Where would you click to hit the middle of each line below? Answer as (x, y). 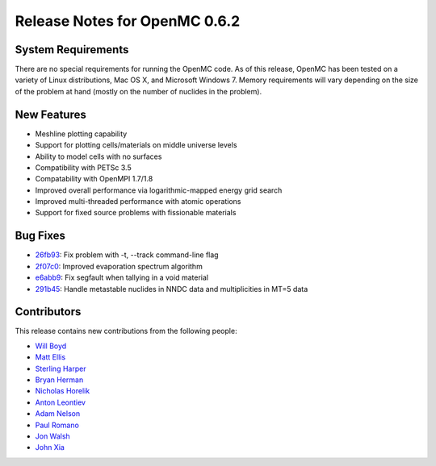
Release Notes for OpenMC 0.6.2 (128, 21)
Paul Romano (57, 425)
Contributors (48, 312)
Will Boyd (51, 346)
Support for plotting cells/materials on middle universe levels (136, 145)
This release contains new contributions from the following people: (126, 331)
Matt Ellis (50, 357)
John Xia (50, 447)
